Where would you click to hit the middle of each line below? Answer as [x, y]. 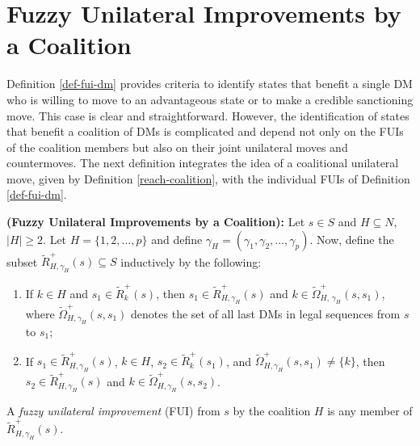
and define [177, 239]
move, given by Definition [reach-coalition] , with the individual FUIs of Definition [208, 178]
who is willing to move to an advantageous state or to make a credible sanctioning [210, 99]
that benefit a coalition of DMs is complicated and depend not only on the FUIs [205, 131]
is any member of [370, 410]
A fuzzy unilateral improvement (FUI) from [113, 410]
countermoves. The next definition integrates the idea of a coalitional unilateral [203, 163]
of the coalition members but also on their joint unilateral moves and [177, 147]
